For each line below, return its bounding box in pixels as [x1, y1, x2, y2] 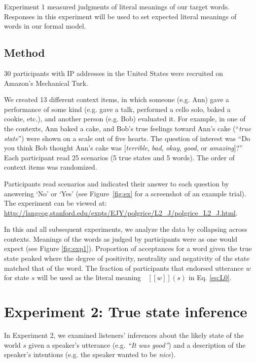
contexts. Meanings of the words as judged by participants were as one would [4, 233, 238, 244]
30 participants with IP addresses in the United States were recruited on [4, 68, 223, 78]
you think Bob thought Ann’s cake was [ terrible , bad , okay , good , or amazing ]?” [4, 143, 243, 153]
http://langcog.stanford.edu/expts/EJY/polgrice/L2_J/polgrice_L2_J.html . [4, 207, 238, 218]
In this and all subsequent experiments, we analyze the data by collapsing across [4, 224, 247, 234]
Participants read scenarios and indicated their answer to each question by [4, 178, 229, 188]
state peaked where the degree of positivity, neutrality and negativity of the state [4, 253, 250, 263]
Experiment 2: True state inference [4, 301, 248, 322]
